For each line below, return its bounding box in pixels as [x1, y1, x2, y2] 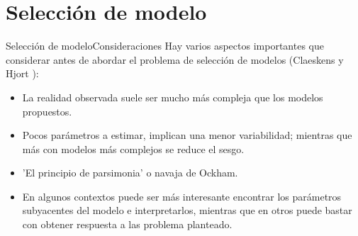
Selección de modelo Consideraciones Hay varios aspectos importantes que [6, 38, 324, 53]
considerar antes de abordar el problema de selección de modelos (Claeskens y [6, 52, 344, 67]
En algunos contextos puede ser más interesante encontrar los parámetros [22, 189, 342, 203]
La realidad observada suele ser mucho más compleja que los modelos [22, 89, 323, 104]
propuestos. [22, 103, 72, 118]
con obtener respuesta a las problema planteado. [22, 217, 233, 232]
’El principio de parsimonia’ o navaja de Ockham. [22, 165, 238, 180]
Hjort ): [6, 66, 39, 81]
